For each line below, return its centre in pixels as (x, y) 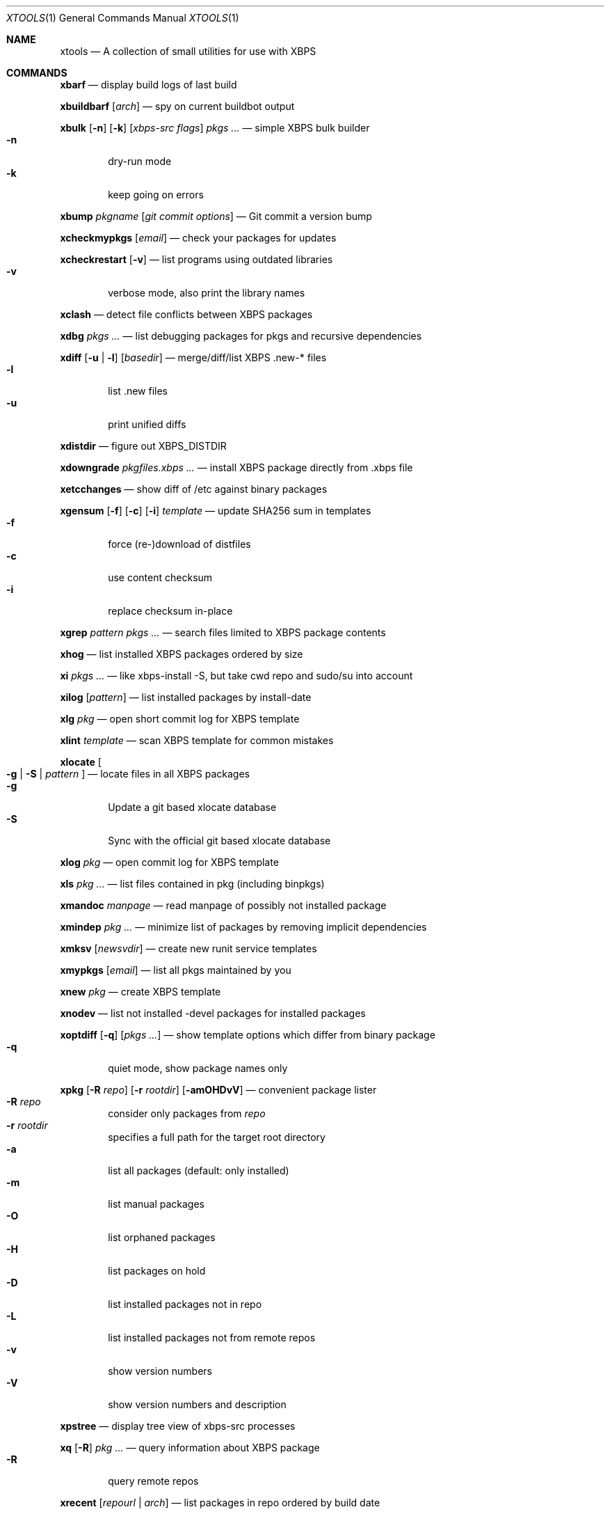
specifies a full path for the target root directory (217, 1137)
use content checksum (160, 577)
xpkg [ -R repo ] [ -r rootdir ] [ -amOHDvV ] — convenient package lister (218, 1090)
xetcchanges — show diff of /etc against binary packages (194, 489)
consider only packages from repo (187, 1113)
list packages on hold (157, 1271)
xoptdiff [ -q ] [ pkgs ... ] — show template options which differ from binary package (248, 1035)
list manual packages (156, 1204)
